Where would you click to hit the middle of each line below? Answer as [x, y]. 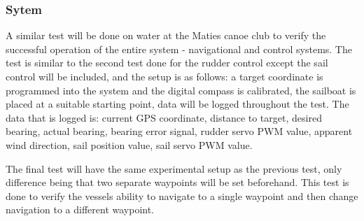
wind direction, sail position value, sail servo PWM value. [129, 144]
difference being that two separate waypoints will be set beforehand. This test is [177, 182]
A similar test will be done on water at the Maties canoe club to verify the [166, 35]
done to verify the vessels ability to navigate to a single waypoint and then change [182, 195]
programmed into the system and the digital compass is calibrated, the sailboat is [181, 90]
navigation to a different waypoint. [80, 209]
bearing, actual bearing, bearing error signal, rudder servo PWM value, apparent [179, 131]
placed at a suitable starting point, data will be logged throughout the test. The [177, 104]
